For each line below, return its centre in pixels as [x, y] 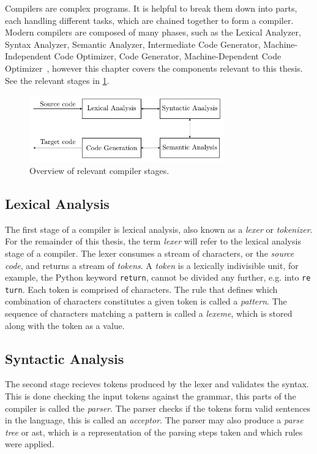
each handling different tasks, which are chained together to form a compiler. [149, 20]
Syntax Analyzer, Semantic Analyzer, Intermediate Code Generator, [133, 44]
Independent [28, 56]
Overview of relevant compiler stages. [99, 170]
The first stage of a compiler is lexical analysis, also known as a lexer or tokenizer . [159, 229]
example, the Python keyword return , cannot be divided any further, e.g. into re [158, 277]
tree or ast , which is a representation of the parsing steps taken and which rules [154, 432]
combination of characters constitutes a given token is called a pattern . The [146, 301]
